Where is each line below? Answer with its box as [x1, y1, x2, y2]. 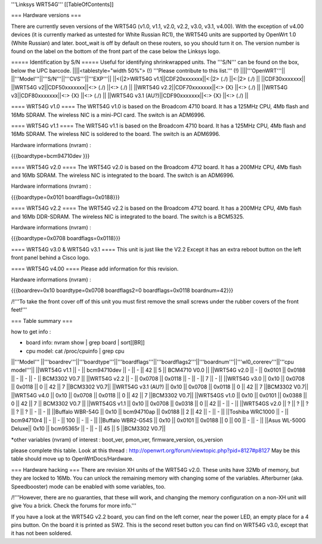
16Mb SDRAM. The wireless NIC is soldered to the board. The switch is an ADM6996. [11, 130, 221, 138]
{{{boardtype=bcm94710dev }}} [11, 153, 90, 160]
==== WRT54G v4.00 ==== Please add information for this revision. [11, 265, 179, 272]
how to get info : [11, 328, 51, 335]
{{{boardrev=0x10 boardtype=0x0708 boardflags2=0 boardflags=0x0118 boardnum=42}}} [11, 287, 234, 294]
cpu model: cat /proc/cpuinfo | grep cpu [26, 347, 125, 355]
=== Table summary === [11, 317, 73, 324]
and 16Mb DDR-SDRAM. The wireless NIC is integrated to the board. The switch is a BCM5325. [11, 213, 244, 220]
